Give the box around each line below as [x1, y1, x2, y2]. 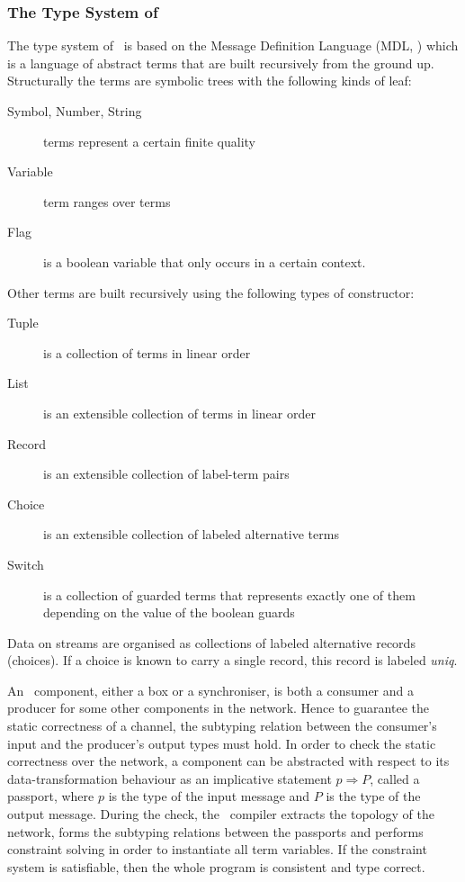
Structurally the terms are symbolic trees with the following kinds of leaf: [7, 71, 412, 90]
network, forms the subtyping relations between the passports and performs [7, 822, 424, 841]
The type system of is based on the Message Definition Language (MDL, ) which [7, 36, 459, 55]
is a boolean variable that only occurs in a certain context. [43, 252, 366, 271]
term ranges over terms [43, 192, 171, 211]
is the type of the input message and [108, 787, 310, 805]
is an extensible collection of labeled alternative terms [43, 525, 339, 544]
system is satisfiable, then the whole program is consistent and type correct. [7, 857, 425, 876]
